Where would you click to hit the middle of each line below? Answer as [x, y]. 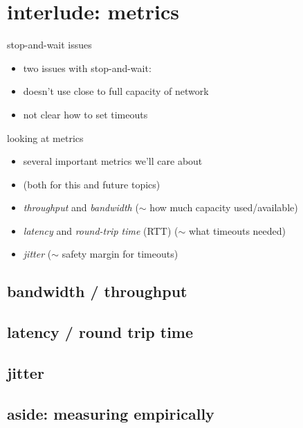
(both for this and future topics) [92, 184]
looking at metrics [45, 137]
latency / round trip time [100, 332]
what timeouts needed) [237, 230]
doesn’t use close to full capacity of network [116, 91]
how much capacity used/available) [224, 207]
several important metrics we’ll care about [113, 161]
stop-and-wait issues [49, 45]
